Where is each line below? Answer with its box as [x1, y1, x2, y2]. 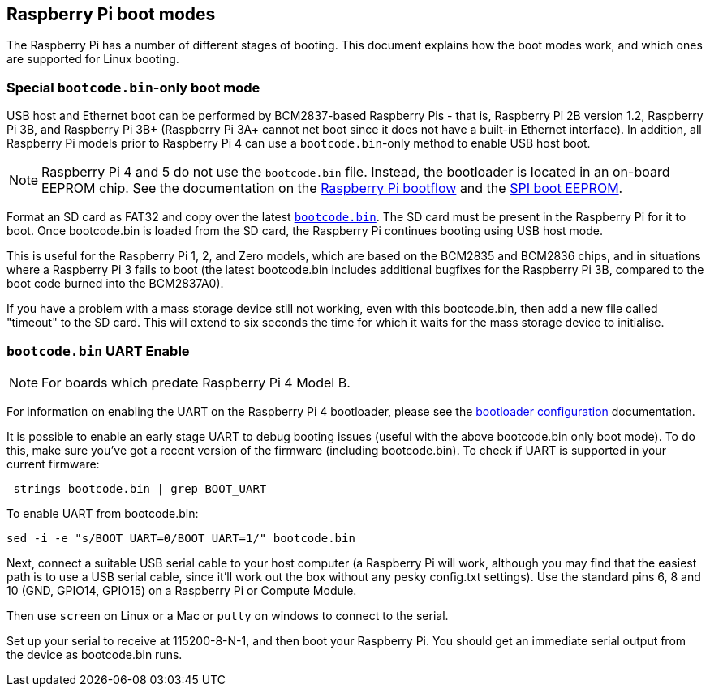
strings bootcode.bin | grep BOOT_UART [13, 481, 267, 495]
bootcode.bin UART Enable [6, 342, 190, 359]
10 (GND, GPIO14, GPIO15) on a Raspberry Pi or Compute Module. [6, 583, 357, 597]
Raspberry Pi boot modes [6, 4, 216, 24]
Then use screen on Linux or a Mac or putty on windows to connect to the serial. [6, 608, 449, 622]
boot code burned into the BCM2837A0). [6, 276, 224, 291]
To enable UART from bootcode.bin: [6, 506, 199, 520]
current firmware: [6, 456, 100, 471]
